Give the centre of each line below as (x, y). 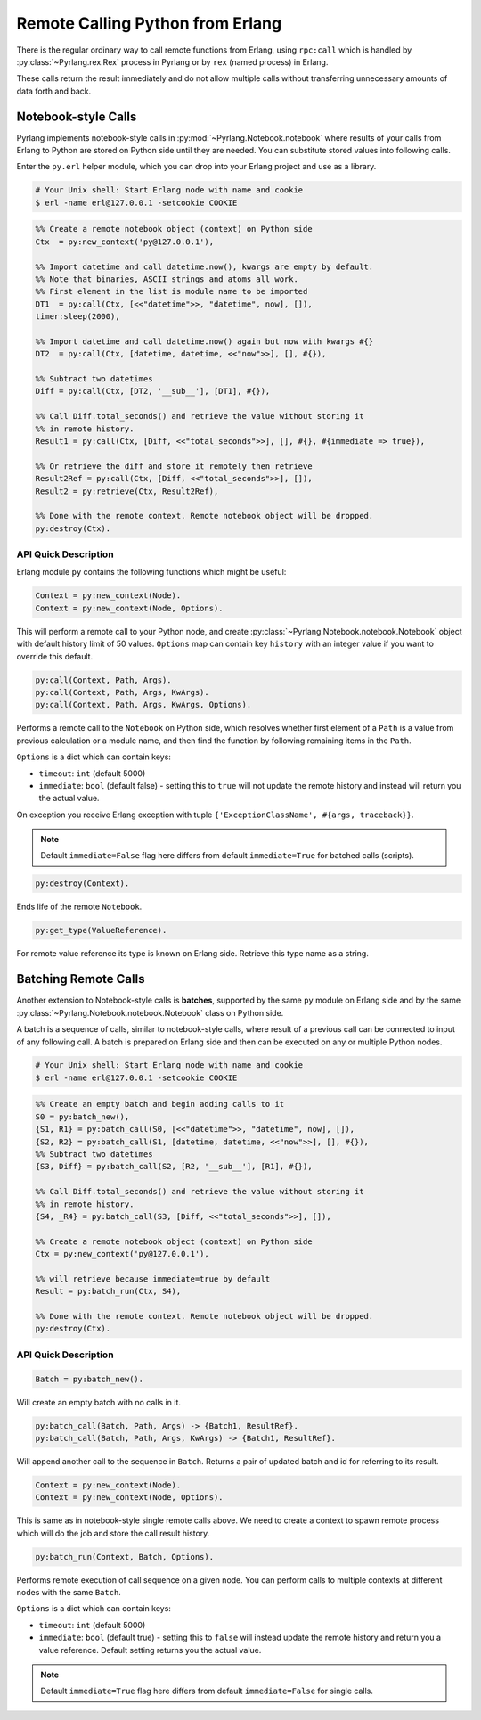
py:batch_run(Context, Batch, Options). (124, 1556)
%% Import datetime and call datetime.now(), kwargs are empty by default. (204, 266)
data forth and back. (54, 91)
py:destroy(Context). (82, 884)
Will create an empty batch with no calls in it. (99, 1402)
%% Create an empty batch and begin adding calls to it (160, 1104)
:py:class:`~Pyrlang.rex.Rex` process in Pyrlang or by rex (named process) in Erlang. (172, 61)
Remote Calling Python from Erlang (149, 23)
